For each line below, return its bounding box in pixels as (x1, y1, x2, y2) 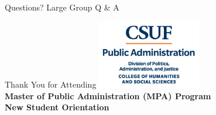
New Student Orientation (5, 101, 109, 113)
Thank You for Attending (5, 78, 97, 90)
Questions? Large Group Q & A (5, 1, 119, 13)
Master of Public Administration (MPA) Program (5, 89, 211, 102)
